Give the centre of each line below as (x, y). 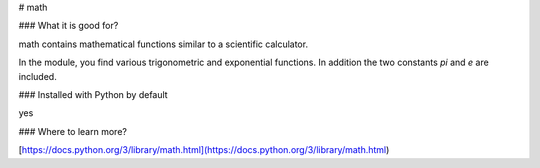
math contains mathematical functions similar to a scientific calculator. (163, 44)
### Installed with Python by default (93, 94)
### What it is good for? (68, 26)
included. (37, 76)
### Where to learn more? (72, 131)
